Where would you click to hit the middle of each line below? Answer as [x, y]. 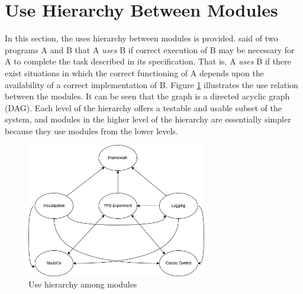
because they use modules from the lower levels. [91, 130]
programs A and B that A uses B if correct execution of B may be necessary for [150, 49]
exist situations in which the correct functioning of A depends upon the [134, 72]
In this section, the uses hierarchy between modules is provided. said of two [141, 38]
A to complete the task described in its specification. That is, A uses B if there [148, 61]
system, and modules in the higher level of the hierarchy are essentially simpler [148, 119]
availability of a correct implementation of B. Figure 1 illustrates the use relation [151, 84]
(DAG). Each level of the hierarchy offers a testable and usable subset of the [144, 107]
